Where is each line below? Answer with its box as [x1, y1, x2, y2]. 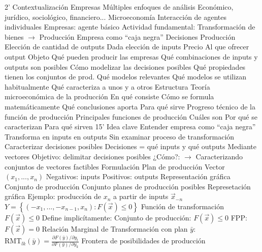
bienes [5, 31, 24, 42]
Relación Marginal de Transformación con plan [42, 223, 188, 234]
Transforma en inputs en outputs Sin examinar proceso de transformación [5, 131, 235, 142]
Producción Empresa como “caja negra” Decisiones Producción [39, 31, 236, 42]
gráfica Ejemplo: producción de [5, 191, 102, 202]
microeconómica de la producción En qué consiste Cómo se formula [5, 91, 214, 102]
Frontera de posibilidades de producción [81, 235, 206, 246]
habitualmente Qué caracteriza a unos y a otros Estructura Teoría [5, 81, 210, 92]
